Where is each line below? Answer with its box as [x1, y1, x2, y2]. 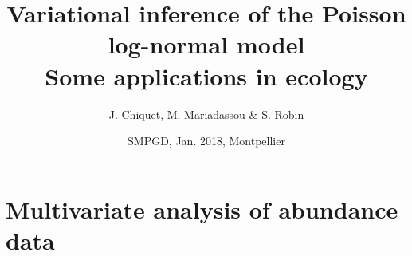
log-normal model [108, 28, 305, 61]
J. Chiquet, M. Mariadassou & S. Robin [108, 105, 304, 122]
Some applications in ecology [45, 59, 368, 92]
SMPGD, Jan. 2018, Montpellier [128, 132, 285, 149]
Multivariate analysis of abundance [6, 192, 398, 225]
